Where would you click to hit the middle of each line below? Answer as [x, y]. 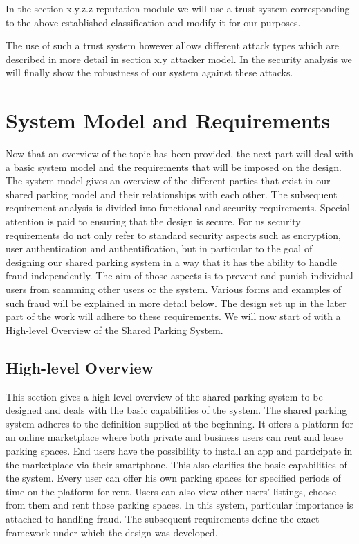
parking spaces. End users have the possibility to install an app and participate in [179, 450]
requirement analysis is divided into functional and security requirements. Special [178, 208]
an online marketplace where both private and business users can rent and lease [174, 437]
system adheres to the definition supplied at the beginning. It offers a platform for [180, 423]
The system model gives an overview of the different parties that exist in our [168, 181]
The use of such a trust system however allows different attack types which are [173, 45]
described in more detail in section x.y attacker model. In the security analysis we [179, 59]
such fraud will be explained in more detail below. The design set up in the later [176, 302]
